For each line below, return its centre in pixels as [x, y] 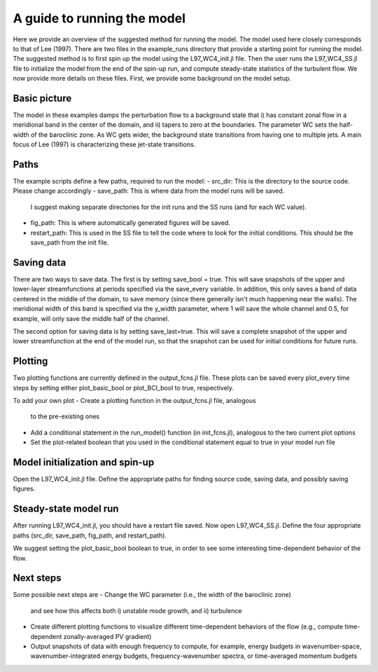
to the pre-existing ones [65, 416]
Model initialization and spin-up [84, 462]
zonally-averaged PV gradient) [107, 636]
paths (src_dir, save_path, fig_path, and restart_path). [90, 535]
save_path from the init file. [70, 242]
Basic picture [42, 98]
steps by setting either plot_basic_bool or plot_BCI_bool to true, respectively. [124, 388]
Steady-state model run [66, 509]
